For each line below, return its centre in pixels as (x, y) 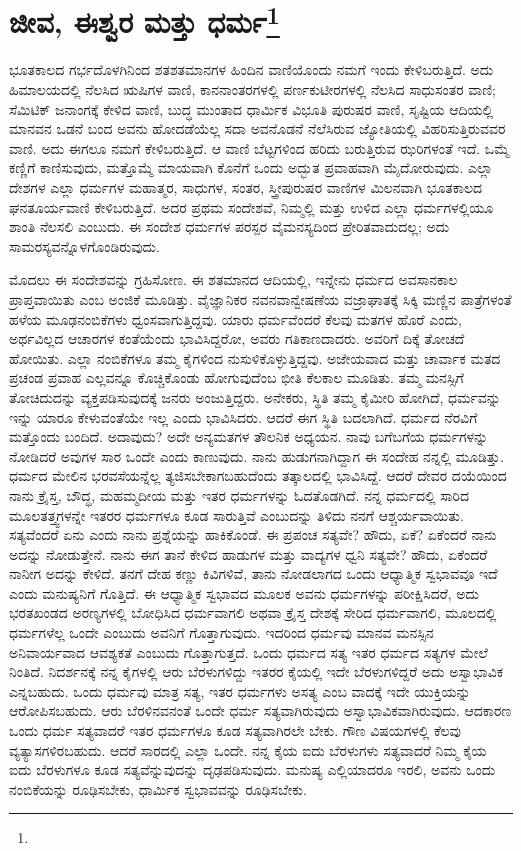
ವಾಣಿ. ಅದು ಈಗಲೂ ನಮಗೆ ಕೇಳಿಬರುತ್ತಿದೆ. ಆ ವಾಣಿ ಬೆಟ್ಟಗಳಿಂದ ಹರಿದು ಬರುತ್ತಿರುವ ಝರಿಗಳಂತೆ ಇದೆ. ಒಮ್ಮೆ (259, 147)
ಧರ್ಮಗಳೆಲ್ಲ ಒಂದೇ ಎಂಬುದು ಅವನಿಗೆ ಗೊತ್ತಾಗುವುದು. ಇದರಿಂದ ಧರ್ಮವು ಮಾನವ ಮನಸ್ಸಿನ (221, 632)
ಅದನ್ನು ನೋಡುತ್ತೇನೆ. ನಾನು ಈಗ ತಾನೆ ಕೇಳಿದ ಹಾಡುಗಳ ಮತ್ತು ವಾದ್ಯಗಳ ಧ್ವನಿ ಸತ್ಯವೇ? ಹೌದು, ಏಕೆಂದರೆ (248, 553)
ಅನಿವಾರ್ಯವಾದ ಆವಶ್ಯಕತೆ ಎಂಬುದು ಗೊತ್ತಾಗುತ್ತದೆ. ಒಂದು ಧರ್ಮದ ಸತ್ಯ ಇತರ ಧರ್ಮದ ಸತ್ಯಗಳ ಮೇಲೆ (248, 651)
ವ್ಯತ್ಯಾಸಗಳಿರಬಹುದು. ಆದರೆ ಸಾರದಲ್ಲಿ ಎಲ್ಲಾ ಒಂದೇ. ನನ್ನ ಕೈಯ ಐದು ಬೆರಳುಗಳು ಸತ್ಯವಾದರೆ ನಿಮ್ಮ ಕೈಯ (248, 749)
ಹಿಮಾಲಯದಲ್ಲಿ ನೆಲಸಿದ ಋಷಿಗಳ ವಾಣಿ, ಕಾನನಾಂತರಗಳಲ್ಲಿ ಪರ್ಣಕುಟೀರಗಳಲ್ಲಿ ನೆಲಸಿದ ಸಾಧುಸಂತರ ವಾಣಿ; (252, 89)
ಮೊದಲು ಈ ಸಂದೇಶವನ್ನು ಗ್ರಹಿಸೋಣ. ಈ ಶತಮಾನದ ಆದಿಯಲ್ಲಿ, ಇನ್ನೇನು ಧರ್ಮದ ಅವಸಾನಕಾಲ (233, 279)
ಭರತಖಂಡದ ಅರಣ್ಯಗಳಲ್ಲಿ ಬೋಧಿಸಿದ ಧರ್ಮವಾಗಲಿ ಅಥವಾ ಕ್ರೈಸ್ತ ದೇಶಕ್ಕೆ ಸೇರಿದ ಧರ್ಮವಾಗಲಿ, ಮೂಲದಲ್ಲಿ (253, 612)
